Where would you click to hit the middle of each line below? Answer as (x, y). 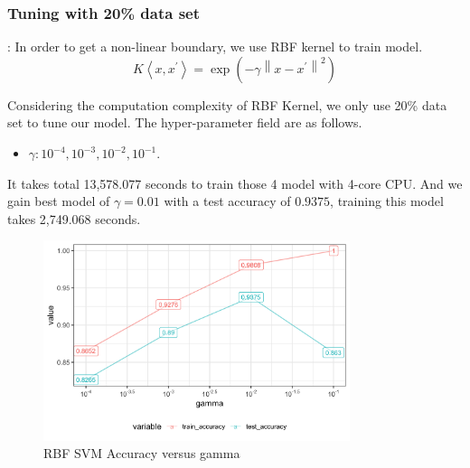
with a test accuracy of (227, 201)
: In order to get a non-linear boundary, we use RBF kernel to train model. (215, 47)
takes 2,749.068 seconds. (74, 218)
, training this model (387, 201)
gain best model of (59, 201)
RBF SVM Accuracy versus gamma (142, 453)
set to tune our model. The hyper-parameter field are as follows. (185, 122)
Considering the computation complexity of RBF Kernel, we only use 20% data (227, 104)
